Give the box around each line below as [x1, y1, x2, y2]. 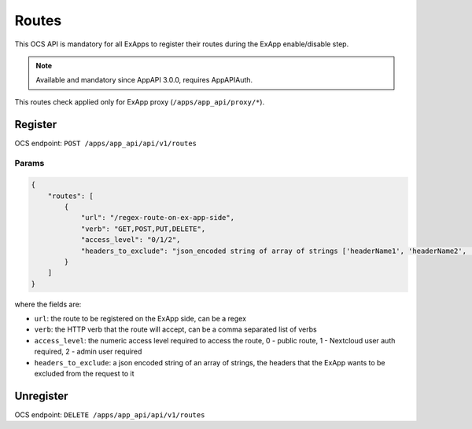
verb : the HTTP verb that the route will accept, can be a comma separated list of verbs [34, 324, 318, 334]
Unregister [14, 389, 68, 402]
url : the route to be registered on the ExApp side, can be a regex [34, 314, 247, 324]
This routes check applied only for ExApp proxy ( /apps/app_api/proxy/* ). [14, 97, 265, 106]
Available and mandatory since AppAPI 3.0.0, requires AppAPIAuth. [35, 75, 253, 85]
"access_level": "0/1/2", [80, 236, 181, 244]
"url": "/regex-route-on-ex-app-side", [80, 213, 235, 222]
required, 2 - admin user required [34, 346, 142, 357]
